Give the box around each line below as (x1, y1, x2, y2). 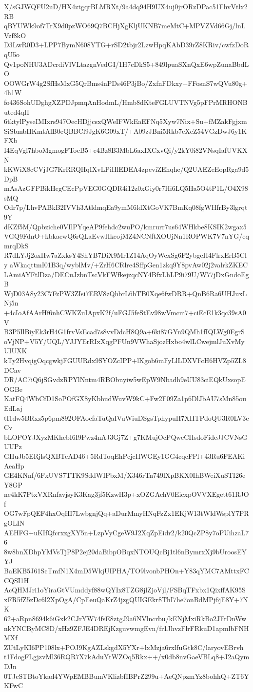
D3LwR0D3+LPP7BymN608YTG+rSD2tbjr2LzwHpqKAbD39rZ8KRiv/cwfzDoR (4, 40, 249, 50)
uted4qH (4, 106, 30, 117)
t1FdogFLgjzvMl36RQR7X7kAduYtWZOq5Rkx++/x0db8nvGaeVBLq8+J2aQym (4, 651, 250, 662)
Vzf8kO (4, 30, 26, 40)
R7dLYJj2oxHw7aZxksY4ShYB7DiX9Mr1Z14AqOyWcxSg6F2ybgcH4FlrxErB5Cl (4, 250, 247, 260)
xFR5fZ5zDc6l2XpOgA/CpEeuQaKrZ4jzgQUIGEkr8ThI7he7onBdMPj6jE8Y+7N (4, 594, 248, 604)
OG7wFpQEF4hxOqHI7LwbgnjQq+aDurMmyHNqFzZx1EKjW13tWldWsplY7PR (4, 508, 249, 518)
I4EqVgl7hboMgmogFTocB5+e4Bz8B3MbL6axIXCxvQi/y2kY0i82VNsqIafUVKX (4, 144, 248, 155)
